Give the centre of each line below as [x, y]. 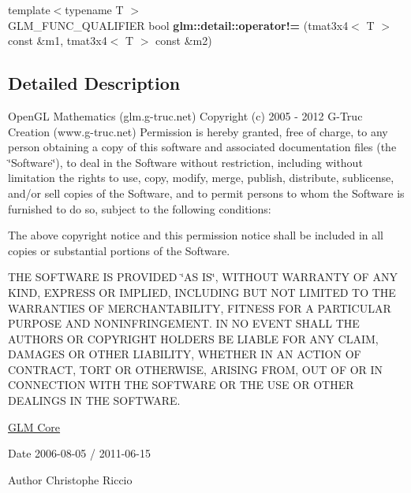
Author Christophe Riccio [70, 479]
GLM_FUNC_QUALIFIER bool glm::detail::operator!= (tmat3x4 [178, 25]
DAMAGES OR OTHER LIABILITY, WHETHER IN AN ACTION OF [185, 354]
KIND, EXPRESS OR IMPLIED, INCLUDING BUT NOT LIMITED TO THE [202, 292]
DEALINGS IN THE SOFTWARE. [94, 400]
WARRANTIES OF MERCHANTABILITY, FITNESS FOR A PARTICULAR [200, 308]
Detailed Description [94, 83]
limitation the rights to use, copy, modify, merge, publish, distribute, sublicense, [201, 178]
